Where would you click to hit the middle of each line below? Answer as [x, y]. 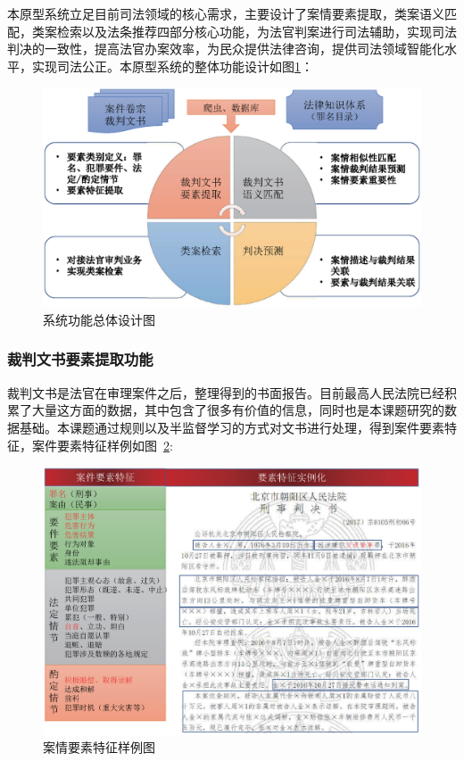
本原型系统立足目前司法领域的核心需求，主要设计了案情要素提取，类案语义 [226, 13]
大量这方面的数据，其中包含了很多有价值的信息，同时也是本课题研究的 [238, 410]
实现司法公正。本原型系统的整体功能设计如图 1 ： [172, 66]
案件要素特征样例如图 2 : [102, 445]
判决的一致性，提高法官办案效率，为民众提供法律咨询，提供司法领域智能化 [226, 49]
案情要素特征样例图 [99, 747]
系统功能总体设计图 [99, 319]
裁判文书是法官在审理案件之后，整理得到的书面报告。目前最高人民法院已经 [226, 392]
